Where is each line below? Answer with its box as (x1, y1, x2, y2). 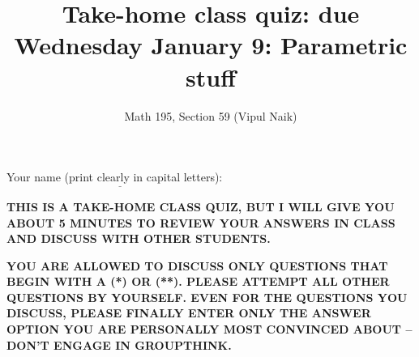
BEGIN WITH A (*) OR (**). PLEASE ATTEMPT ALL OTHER (6, 273, 390, 290)
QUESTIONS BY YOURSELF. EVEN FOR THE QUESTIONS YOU (6, 288, 408, 305)
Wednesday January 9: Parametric (14, 28, 408, 62)
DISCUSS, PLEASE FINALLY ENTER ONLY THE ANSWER (6, 304, 371, 321)
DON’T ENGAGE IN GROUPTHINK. (6, 336, 232, 353)
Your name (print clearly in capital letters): (6, 168, 223, 185)
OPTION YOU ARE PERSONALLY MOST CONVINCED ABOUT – (6, 321, 413, 338)
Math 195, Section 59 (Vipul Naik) (124, 107, 297, 124)
